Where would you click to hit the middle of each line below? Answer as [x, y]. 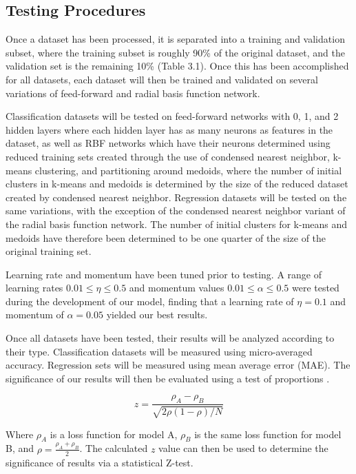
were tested [315, 288]
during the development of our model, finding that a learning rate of [150, 301]
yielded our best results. [157, 315]
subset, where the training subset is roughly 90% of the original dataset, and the [175, 52]
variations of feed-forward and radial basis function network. [133, 93]
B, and [20, 448]
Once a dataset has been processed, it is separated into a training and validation [175, 39]
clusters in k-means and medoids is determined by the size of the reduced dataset [177, 184]
